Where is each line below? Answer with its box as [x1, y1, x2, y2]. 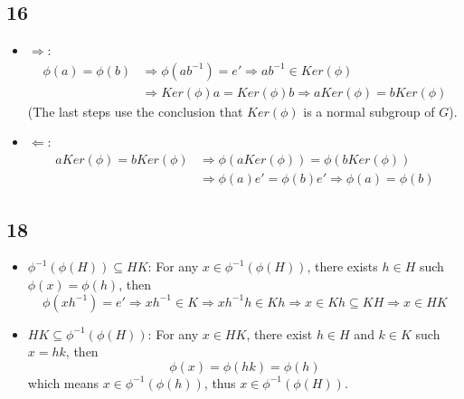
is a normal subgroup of [303, 101, 435, 120]
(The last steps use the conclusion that [27, 101, 243, 120]
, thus [204, 373, 236, 392]
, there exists [307, 257, 378, 276]
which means [27, 373, 99, 392]
